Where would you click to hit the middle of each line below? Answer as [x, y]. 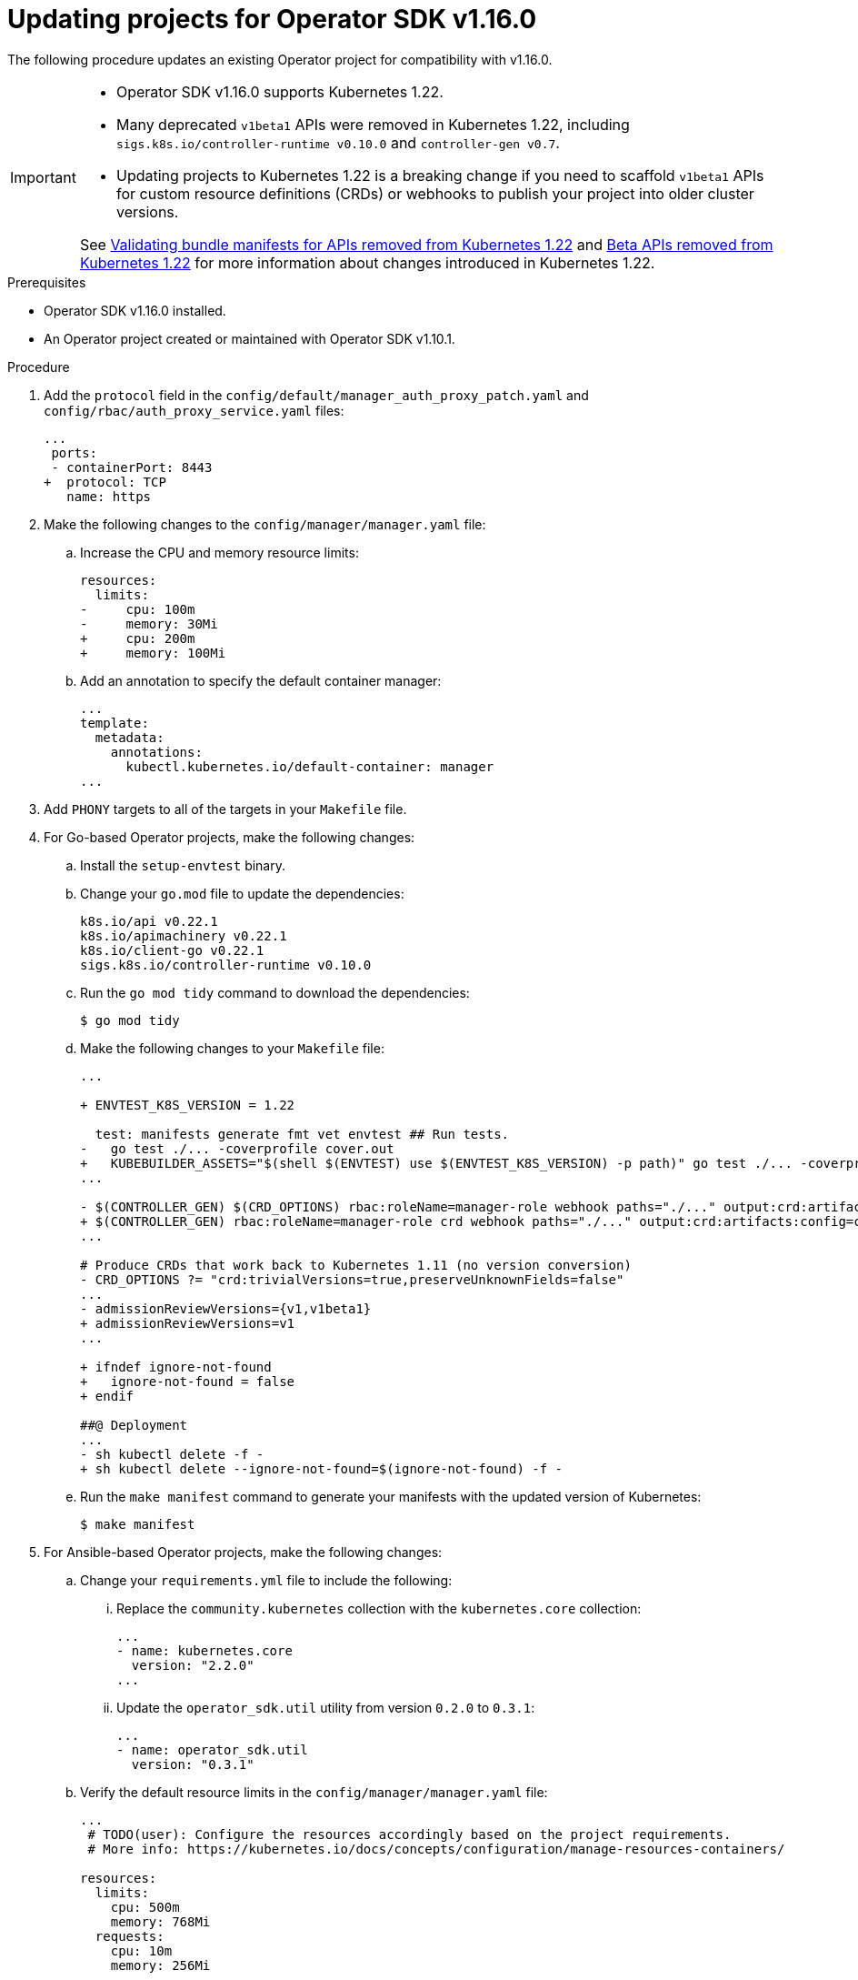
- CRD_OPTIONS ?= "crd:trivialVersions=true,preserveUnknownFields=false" [352, 1279]
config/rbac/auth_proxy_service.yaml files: [194, 410]
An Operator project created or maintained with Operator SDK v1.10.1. [249, 338]
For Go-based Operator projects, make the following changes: [229, 837]
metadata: [130, 737]
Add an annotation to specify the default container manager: [261, 680]
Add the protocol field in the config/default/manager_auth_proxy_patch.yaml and [316, 395]
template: [115, 723]
